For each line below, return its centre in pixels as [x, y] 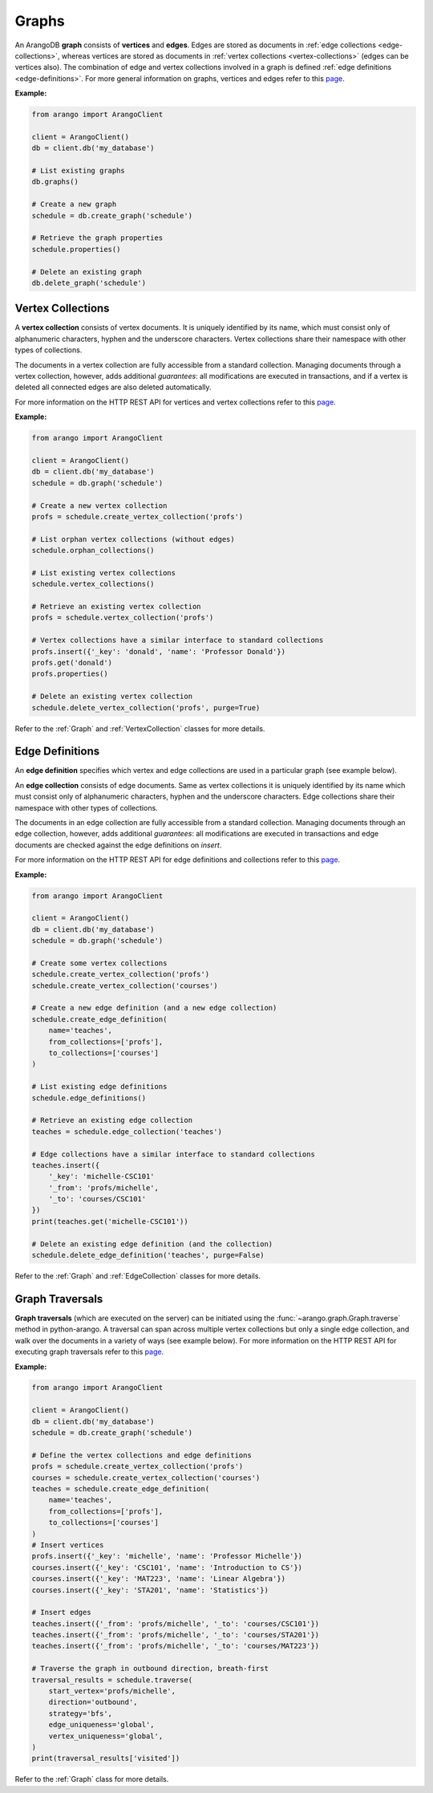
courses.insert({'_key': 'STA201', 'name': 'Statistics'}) [150, 1590]
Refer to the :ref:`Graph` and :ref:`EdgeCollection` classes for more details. [138, 1276]
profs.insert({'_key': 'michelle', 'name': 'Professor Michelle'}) [167, 1556]
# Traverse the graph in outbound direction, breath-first [150, 1669]
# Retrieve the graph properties [97, 238]
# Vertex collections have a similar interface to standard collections [178, 640]
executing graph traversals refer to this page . [89, 1352]
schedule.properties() [76, 249]
